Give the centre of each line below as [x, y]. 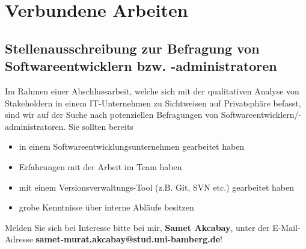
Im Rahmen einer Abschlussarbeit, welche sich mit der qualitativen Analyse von [152, 91]
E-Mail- [286, 227]
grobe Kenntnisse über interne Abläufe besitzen [106, 207]
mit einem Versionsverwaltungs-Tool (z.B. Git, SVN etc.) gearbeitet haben [156, 187]
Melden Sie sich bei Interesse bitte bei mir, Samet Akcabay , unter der [137, 227]
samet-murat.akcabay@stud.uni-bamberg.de [128, 239]
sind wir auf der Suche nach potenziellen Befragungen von [112, 115]
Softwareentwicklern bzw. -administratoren [141, 66]
